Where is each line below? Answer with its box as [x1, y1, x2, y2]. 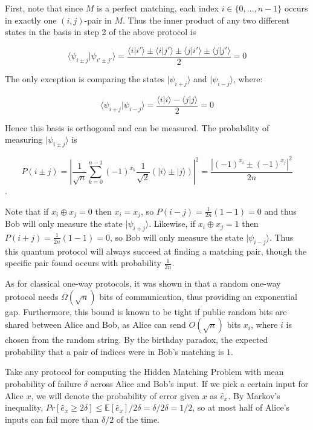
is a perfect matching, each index [97, 2, 219, 14]
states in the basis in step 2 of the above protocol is [5, 25, 196, 38]
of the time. [116, 412, 160, 425]
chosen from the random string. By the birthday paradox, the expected [5, 333, 268, 346]
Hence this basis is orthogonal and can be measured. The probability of [5, 121, 269, 134]
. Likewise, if [149, 217, 196, 230]
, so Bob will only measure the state [109, 230, 244, 243]
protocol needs [5, 290, 59, 302]
